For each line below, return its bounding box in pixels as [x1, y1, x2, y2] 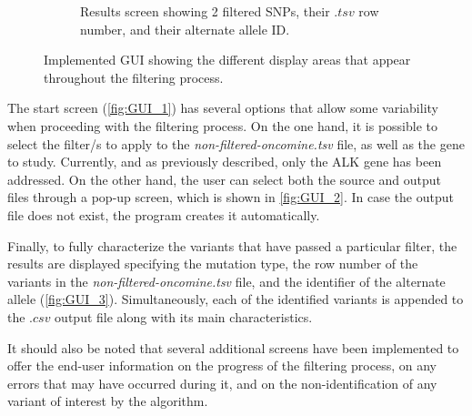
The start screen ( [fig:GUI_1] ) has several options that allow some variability [7, 98, 438, 117]
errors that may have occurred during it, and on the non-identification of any [7, 373, 437, 392]
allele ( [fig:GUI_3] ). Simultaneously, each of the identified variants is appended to [7, 289, 464, 309]
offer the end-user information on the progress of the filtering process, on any [7, 356, 437, 375]
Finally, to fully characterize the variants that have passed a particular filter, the [7, 236, 457, 255]
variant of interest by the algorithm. [7, 391, 208, 411]
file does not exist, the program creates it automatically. [7, 205, 320, 224]
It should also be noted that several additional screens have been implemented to [7, 338, 459, 357]
